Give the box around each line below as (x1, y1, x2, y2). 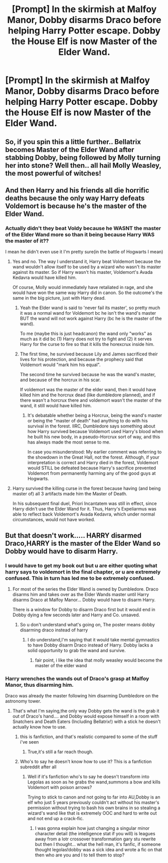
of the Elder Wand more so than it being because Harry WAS (5, 231, 154, 238)
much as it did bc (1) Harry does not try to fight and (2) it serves (20, 336, 152, 342)
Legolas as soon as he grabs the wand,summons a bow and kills (27, 779, 160, 785)
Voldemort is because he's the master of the (5, 201, 147, 210)
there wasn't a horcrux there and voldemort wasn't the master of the (20, 397, 162, 403)
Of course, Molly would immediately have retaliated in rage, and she (12, 284, 153, 291)
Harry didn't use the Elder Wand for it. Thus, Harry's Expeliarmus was (12, 506, 156, 512)
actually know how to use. (12, 724, 67, 730)
